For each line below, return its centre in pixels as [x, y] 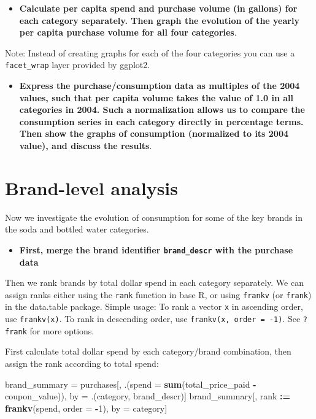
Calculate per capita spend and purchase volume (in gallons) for [158, 8]
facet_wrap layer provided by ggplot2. [78, 65]
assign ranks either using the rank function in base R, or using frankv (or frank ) [158, 294]
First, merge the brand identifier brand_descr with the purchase [156, 249]
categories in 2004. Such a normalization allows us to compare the [162, 110]
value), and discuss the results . [86, 145]
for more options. [62, 330]
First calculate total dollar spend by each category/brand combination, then [148, 351]
